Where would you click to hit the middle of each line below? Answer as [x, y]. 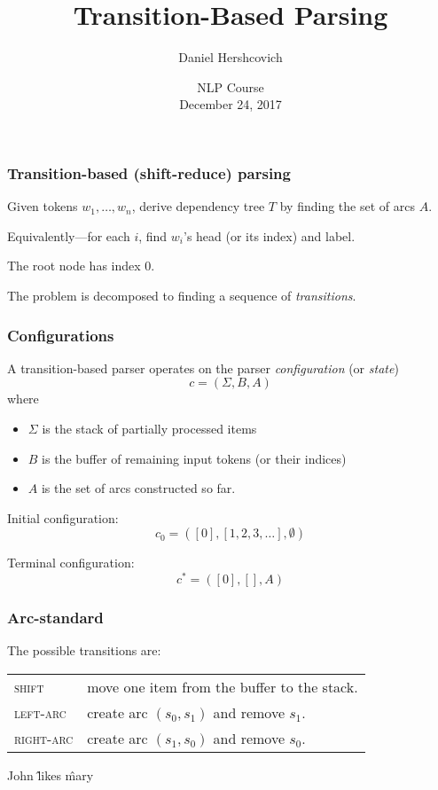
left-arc [40, 712]
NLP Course [231, 86]
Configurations [61, 335]
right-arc [44, 738]
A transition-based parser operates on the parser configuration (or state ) [203, 368]
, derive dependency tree [198, 206]
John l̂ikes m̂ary [51, 774]
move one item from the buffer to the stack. [223, 686]
